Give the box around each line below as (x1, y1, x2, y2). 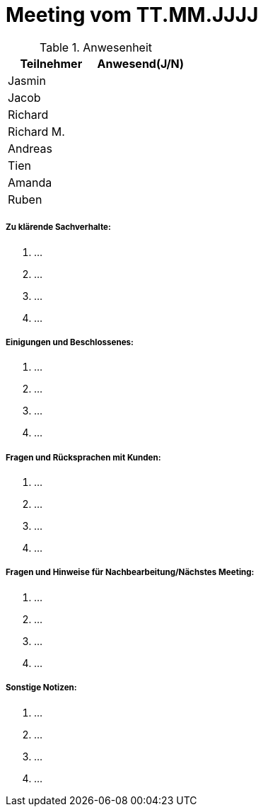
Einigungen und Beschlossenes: (6, 337, 134, 347)
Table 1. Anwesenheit (40, 40, 153, 54)
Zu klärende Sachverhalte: (6, 222, 111, 233)
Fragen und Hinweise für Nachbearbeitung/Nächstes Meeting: (6, 567, 255, 578)
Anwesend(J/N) (97, 56, 185, 71)
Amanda (8, 175, 52, 190)
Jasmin (8, 73, 46, 88)
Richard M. (8, 124, 65, 139)
